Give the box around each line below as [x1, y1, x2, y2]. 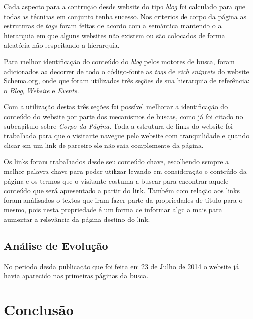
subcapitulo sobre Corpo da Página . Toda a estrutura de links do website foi [4, 121, 233, 131]
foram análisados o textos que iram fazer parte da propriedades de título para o [4, 195, 243, 205]
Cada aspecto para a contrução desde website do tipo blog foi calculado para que [4, 1, 246, 11]
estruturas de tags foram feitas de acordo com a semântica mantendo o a [4, 21, 222, 31]
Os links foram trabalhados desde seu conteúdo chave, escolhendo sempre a [4, 156, 229, 167]
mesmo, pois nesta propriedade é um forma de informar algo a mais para [4, 204, 222, 215]
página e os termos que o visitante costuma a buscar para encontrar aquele [4, 175, 229, 186]
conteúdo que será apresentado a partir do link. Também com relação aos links [4, 185, 240, 196]
